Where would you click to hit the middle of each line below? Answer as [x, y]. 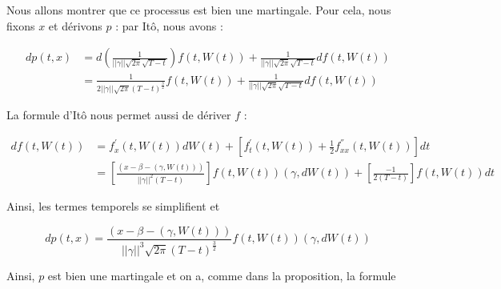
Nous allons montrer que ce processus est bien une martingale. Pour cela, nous [199, 10]
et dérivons [75, 25]
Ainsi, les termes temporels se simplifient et [113, 206]
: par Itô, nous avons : [169, 25]
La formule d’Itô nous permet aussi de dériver [119, 115]
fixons [21, 25]
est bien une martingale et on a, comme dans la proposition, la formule [222, 275]
